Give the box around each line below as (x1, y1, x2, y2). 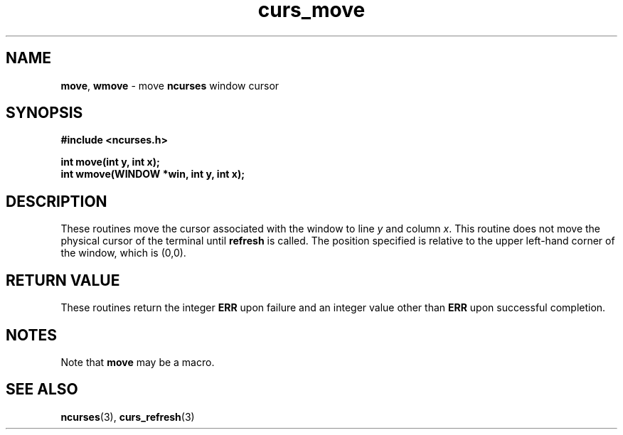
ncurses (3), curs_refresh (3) (60, 410, 195, 423)
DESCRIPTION (6, 192, 107, 210)
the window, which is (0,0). (60, 247, 186, 259)
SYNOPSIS (6, 104, 83, 122)
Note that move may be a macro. (60, 355, 215, 368)
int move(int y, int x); (60, 156, 160, 168)
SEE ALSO (6, 380, 78, 399)
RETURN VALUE (6, 271, 120, 289)
